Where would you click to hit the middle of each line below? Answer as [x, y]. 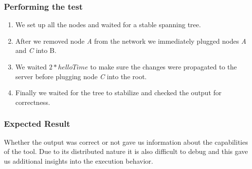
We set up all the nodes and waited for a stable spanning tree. [108, 25]
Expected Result [37, 124]
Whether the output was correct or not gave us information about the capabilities [126, 142]
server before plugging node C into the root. [81, 76]
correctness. [33, 102]
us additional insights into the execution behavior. [79, 161]
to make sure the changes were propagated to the [163, 67]
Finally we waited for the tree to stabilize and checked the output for [118, 93]
